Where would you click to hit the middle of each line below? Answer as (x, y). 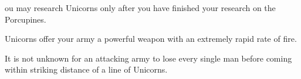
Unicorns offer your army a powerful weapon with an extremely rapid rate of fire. (151, 39)
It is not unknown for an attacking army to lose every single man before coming (148, 58)
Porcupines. (26, 19)
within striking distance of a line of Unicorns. (86, 69)
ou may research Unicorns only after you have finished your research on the (140, 8)
